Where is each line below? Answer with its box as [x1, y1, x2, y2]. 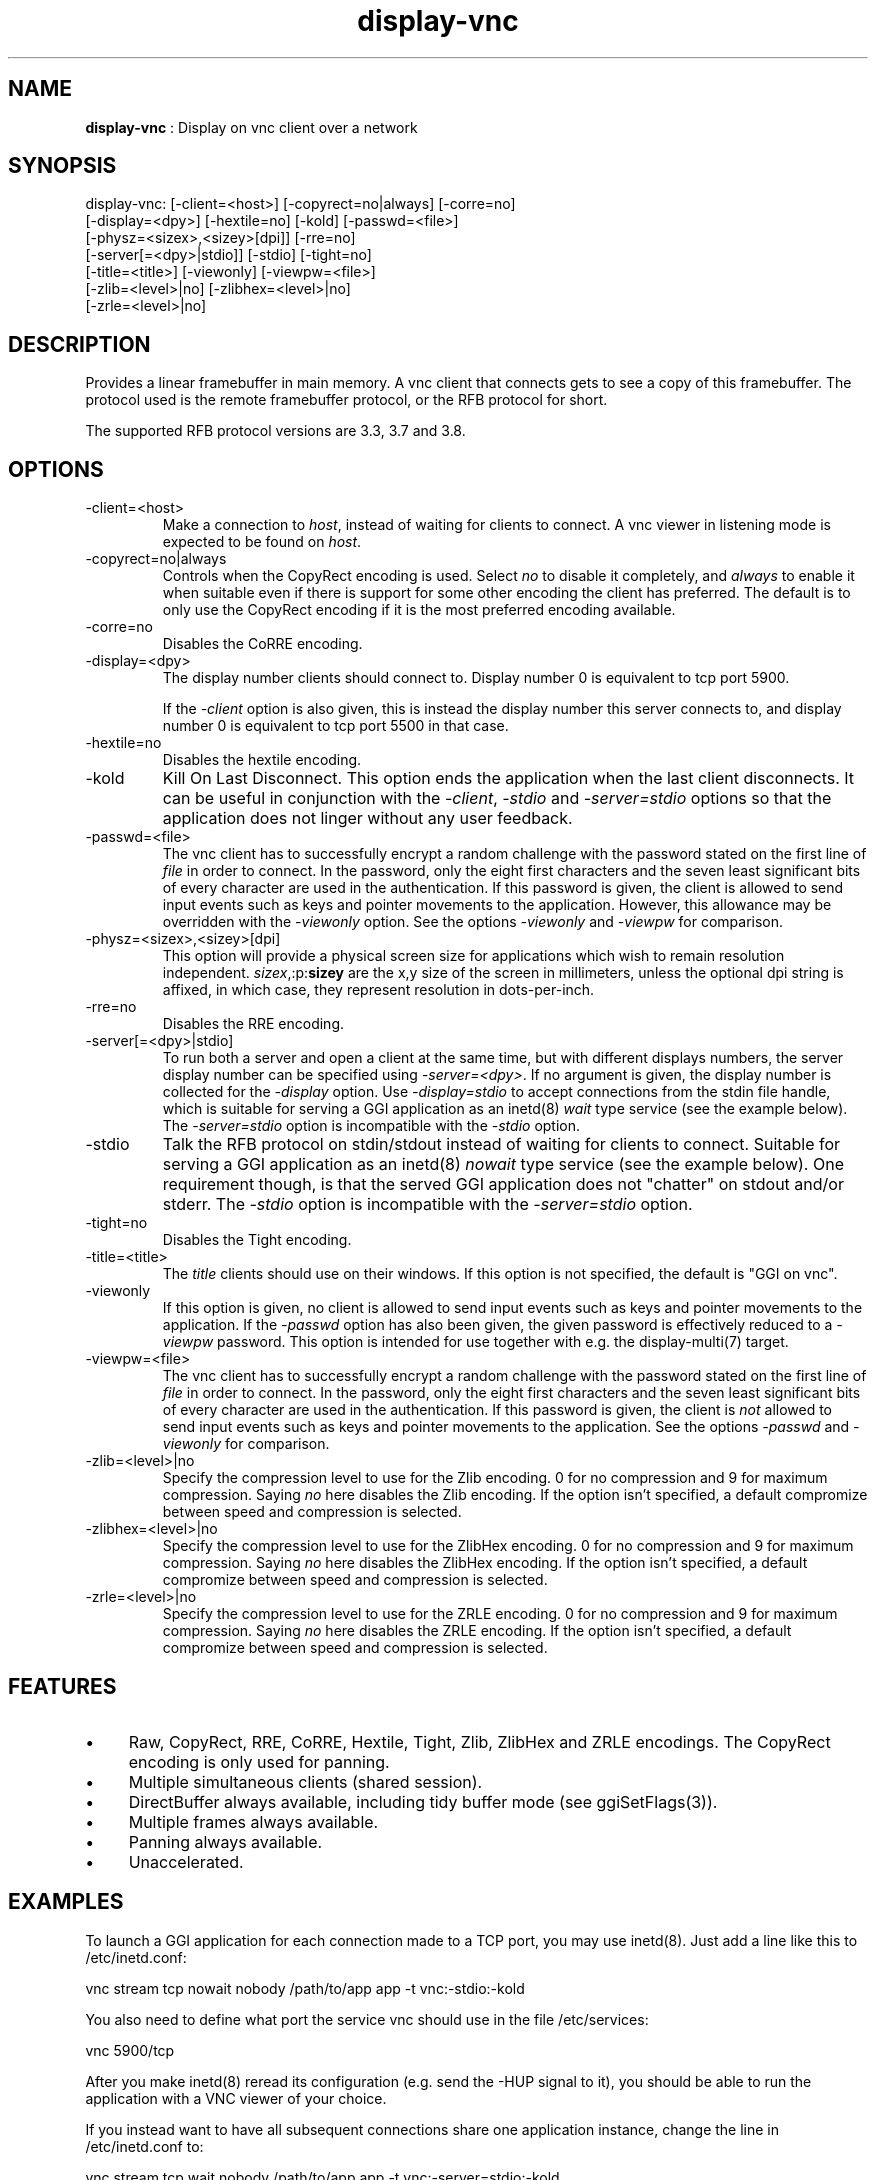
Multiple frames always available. [128, 1811, 379, 1832]
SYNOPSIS [8, 153, 117, 179]
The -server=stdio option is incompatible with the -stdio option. [162, 1117, 581, 1135]
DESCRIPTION [8, 331, 151, 357]
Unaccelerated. [128, 1851, 244, 1872]
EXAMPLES [8, 1889, 124, 1915]
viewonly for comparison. [162, 1435, 330, 1453]
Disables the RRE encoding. [162, 1015, 345, 1033]
